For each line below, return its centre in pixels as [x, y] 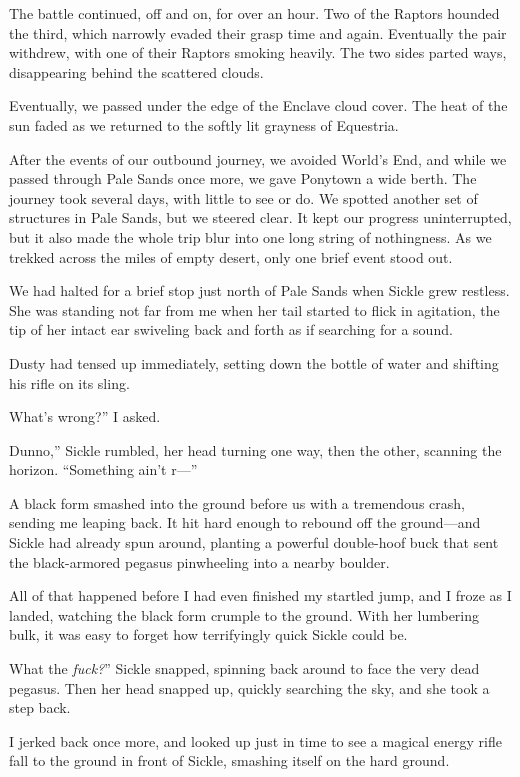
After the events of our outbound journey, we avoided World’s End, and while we [258, 158]
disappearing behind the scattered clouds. [136, 71]
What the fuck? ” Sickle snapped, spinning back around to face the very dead [244, 668]
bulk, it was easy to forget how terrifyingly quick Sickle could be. [208, 634]
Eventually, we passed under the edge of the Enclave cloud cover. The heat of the [258, 105]
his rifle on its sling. [69, 382]
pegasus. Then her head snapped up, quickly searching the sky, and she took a [249, 687]
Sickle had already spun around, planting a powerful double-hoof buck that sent [254, 542]
